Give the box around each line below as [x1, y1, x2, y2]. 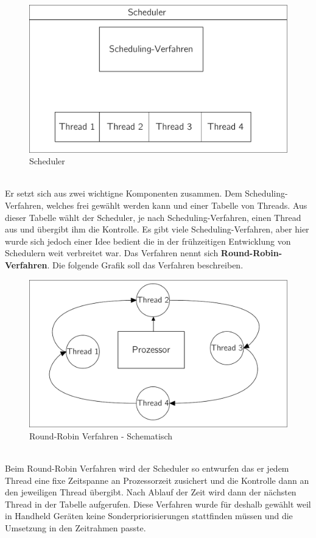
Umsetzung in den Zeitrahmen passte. [5, 521, 146, 534]
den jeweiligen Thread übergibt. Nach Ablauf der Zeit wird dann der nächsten [5, 486, 297, 498]
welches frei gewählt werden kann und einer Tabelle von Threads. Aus [46, 199, 307, 212]
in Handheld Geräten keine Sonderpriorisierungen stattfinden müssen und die [5, 509, 293, 522]
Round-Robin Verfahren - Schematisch [29, 429, 173, 442]
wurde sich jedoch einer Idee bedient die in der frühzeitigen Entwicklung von [5, 234, 291, 247]
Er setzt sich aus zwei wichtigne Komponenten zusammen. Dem [5, 187, 242, 200]
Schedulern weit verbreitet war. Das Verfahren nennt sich [5, 246, 219, 259]
